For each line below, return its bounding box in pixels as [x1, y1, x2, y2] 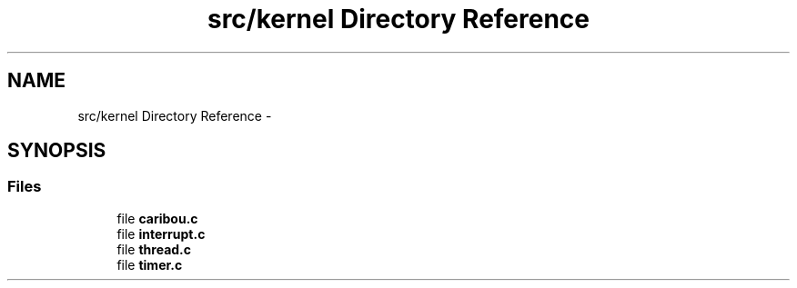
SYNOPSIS [7, 139, 106, 163]
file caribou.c [116, 210, 198, 226]
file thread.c [116, 241, 192, 257]
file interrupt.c [116, 225, 206, 242]
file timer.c [116, 256, 183, 273]
